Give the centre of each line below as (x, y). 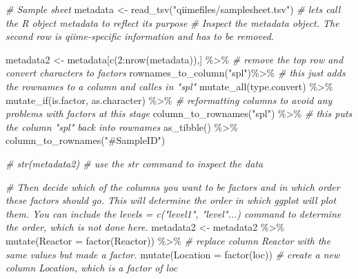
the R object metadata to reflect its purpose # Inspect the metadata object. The (172, 22)
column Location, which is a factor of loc (92, 268)
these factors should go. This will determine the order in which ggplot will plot (171, 200)
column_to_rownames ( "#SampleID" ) (86, 140)
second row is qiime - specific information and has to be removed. (140, 36)
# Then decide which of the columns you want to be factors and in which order (173, 186)
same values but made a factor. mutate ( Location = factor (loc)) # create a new (173, 254)
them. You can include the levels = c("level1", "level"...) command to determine (173, 213)
